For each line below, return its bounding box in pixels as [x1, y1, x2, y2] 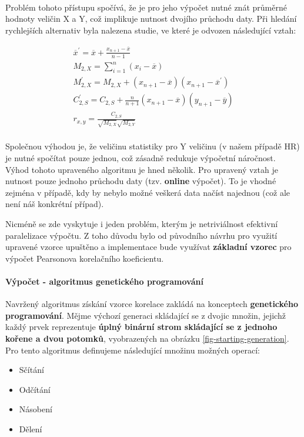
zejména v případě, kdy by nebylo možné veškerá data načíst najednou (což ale [5, 186, 290, 198]
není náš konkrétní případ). [5, 198, 104, 210]
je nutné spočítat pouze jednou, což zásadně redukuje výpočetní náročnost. [5, 152, 276, 164]
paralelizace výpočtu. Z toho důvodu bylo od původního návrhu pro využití [5, 229, 278, 241]
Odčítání [19, 383, 51, 395]
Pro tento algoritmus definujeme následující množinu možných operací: [5, 343, 260, 356]
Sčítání [19, 363, 44, 376]
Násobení [19, 403, 52, 415]
